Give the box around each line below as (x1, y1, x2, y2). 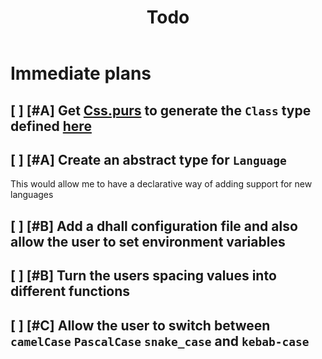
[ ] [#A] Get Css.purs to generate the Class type (10, 102, 312, 119)
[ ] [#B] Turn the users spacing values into (10, 267, 277, 285)
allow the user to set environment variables (10, 233, 286, 250)
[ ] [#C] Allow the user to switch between (10, 317, 271, 334)
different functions (10, 283, 131, 300)
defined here (10, 117, 92, 135)
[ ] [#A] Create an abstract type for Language (10, 151, 287, 168)
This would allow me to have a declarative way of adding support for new (10, 178, 313, 190)
